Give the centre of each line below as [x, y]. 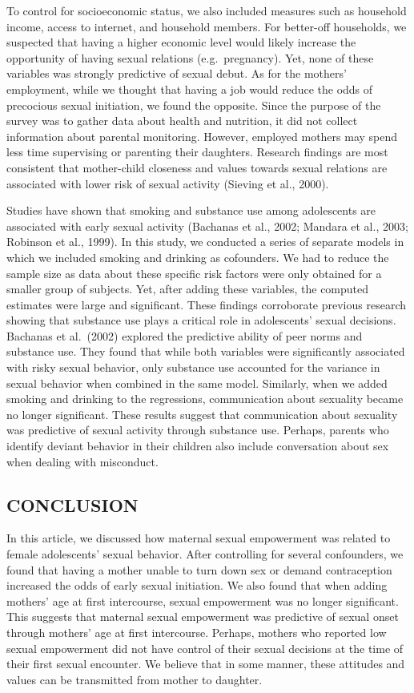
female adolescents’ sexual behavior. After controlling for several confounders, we [205, 554]
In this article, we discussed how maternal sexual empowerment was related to [199, 538]
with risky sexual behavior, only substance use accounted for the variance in [193, 367]
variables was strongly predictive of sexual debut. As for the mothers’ [177, 73]
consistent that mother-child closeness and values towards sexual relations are [197, 167]
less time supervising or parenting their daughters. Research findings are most [197, 152]
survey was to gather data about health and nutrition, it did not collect [182, 121]
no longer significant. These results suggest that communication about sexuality [202, 414]
